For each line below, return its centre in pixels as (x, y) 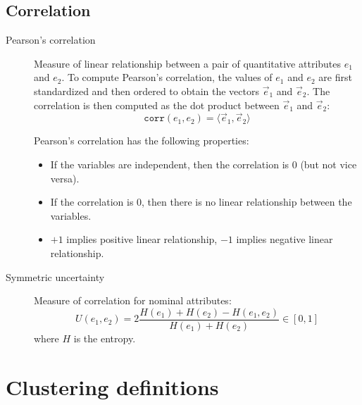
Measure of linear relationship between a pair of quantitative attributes (188, 63)
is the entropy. (105, 338)
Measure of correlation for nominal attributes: (133, 300)
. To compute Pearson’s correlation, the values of (167, 77)
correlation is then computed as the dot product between (157, 105)
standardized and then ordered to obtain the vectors (146, 91)
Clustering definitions (112, 386)
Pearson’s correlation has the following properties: (142, 141)
